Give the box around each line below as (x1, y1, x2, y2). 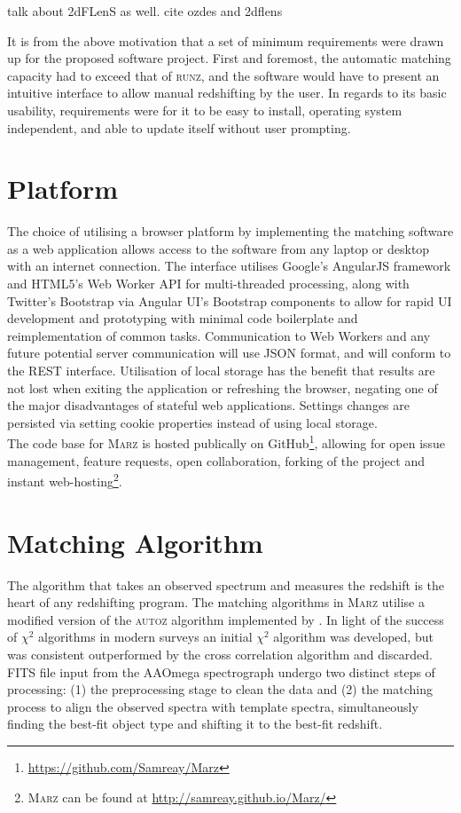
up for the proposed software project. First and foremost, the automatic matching (7, 49, 451, 67)
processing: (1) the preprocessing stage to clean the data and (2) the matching (7, 680, 433, 699)
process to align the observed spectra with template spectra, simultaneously (7, 697, 418, 715)
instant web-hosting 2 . (7, 470, 122, 490)
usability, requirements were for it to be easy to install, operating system (7, 100, 402, 119)
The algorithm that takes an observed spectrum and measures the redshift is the (7, 575, 445, 594)
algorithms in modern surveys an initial (38, 628, 253, 646)
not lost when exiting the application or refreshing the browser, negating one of (7, 378, 438, 397)
